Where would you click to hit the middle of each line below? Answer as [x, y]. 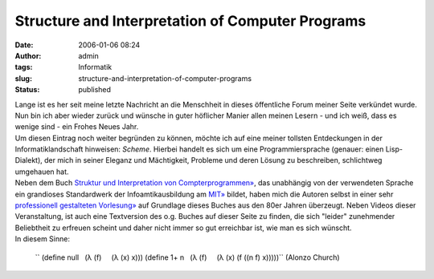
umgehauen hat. [42, 172]
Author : [28, 55]
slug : [23, 78]
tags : [24, 67]
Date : [24, 45]
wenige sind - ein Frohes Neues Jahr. [77, 127]
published [95, 90]
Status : [27, 90]
